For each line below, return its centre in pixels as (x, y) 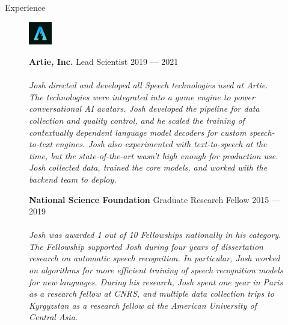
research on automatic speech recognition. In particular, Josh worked (155, 258)
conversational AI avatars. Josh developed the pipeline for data (144, 108)
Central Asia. (54, 317)
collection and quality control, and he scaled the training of (137, 120)
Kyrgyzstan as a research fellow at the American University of (143, 305)
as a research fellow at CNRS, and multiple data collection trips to (152, 293)
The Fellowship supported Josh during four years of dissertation (146, 246)
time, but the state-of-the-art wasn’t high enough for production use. (154, 155)
